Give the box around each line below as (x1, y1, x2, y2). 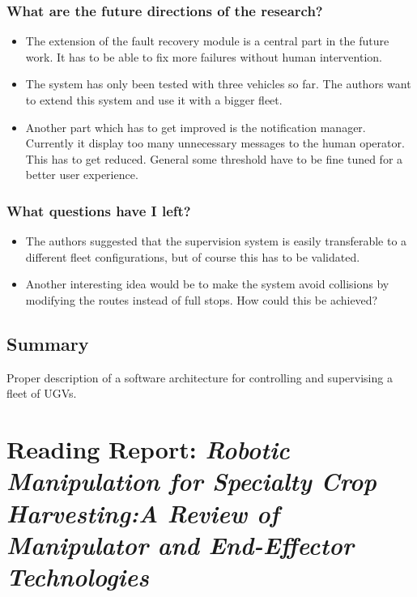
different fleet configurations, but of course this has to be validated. (25, 248, 360, 265)
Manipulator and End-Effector (6, 527, 354, 561)
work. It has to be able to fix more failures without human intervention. (25, 48, 382, 65)
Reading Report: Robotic (6, 433, 290, 467)
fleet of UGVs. (6, 385, 77, 402)
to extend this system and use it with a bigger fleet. (25, 92, 283, 108)
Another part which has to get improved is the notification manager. (25, 118, 366, 135)
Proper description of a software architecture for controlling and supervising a (6, 369, 393, 386)
